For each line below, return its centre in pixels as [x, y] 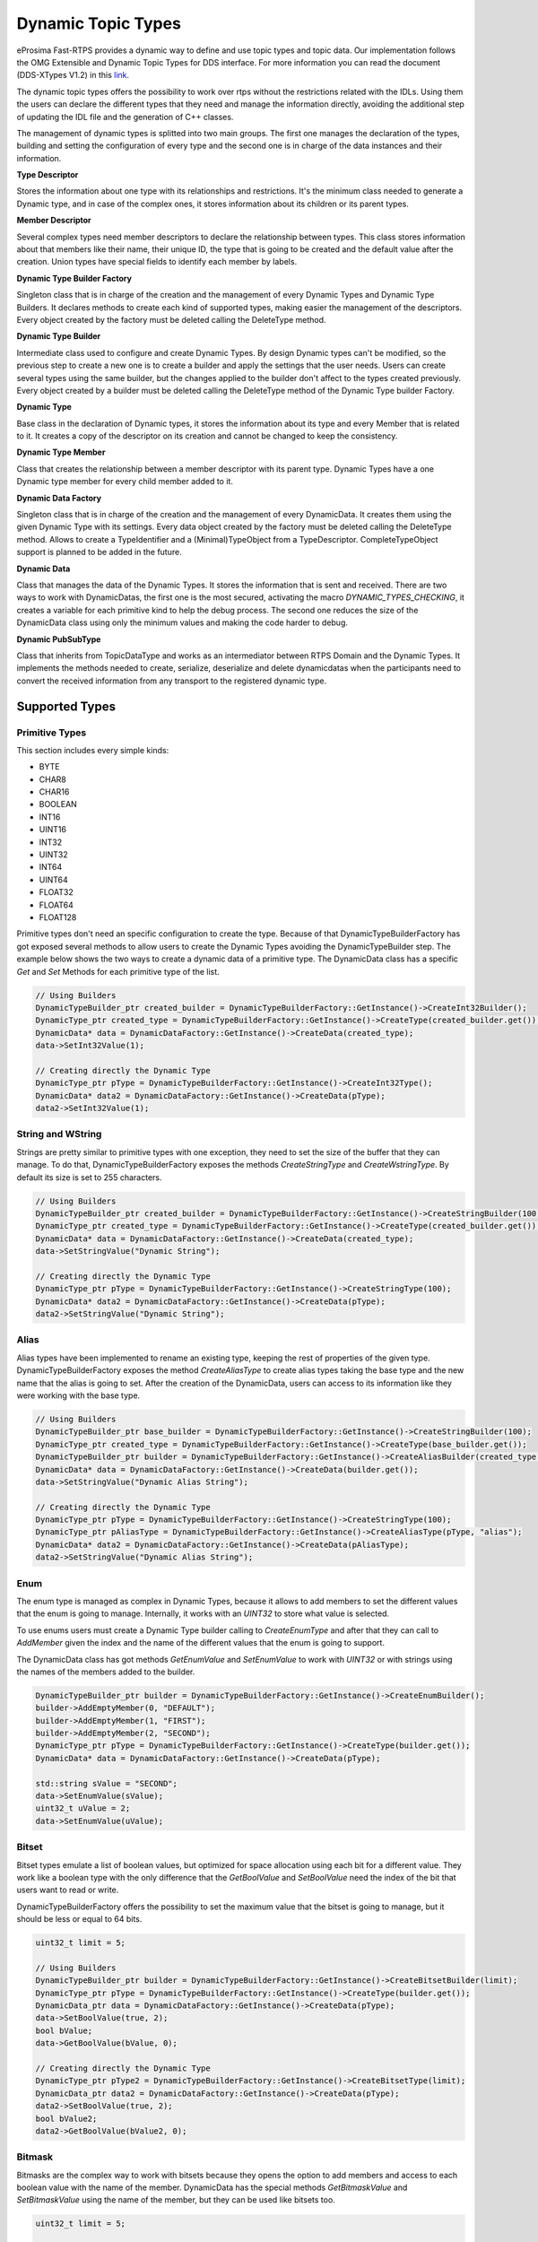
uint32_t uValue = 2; [83, 1808]
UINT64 [54, 880]
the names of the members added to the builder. [106, 1672]
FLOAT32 [56, 892]
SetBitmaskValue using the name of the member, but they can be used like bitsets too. [176, 2200]
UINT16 [53, 830]
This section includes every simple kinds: [93, 750]
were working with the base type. [78, 1395]
